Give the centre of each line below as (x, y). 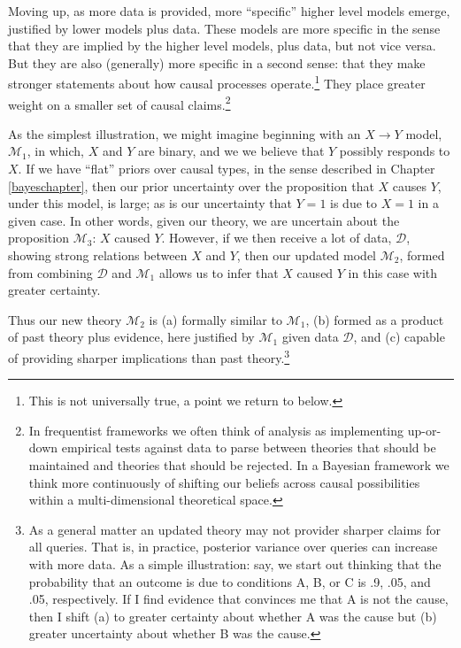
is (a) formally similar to (215, 319)
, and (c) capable (399, 337)
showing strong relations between (98, 255)
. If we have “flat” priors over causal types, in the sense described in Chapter (227, 169)
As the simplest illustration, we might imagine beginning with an (184, 133)
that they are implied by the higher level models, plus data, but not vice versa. (222, 46)
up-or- (424, 430)
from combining (50, 272)
